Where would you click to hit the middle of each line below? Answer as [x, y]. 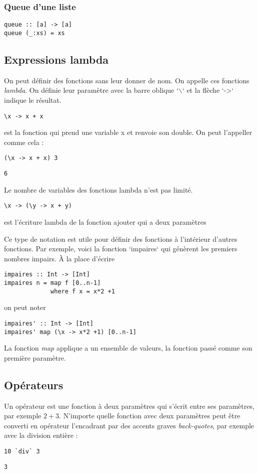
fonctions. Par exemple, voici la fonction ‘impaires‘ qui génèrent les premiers [121, 249]
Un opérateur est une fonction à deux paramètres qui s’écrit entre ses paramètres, [129, 406]
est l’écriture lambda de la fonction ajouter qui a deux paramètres [105, 221]
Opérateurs [34, 384]
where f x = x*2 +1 [83, 291]
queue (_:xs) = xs [34, 33]
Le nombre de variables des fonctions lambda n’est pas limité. [98, 189]
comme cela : [24, 142]
